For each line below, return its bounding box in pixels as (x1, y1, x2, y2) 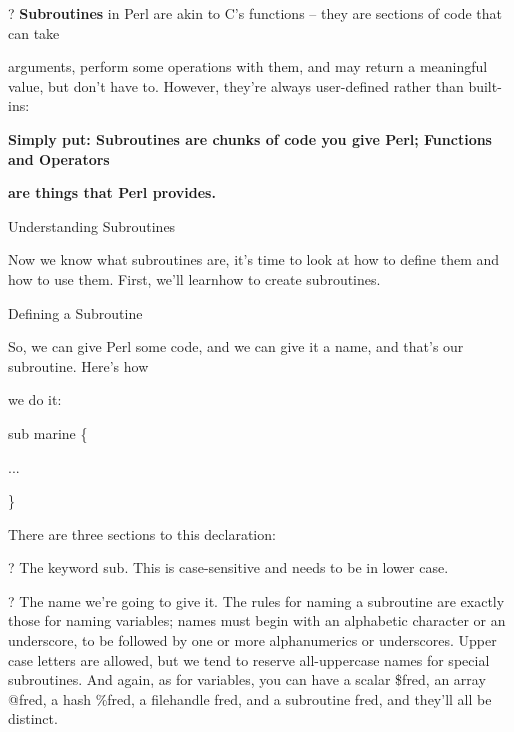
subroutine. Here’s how (8, 355, 149, 376)
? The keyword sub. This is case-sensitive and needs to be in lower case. (8, 557, 449, 578)
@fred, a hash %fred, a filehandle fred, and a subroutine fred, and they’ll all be (8, 688, 492, 709)
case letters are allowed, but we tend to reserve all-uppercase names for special (8, 649, 490, 670)
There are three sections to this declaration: (8, 523, 276, 544)
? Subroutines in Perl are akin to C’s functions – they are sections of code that (8, 3, 502, 23)
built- (468, 75, 502, 96)
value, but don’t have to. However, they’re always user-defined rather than (8, 75, 464, 96)
